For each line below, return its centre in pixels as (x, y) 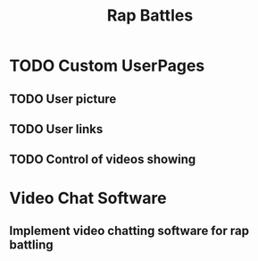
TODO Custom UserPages (107, 66)
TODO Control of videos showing (103, 160)
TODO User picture (63, 99)
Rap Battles (150, 16)
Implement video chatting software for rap (129, 230)
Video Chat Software (88, 198)
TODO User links (56, 129)
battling (31, 244)
